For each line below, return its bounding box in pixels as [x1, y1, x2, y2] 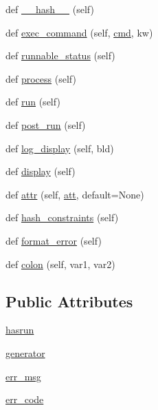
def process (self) [5, 71, 76, 85]
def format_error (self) [5, 233, 102, 247]
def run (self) [5, 94, 60, 109]
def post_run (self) [5, 117, 86, 132]
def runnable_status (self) [5, 48, 115, 63]
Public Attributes [5, 290, 133, 311]
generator [5, 345, 45, 360]
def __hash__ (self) [5, 2, 94, 16]
